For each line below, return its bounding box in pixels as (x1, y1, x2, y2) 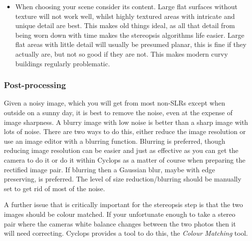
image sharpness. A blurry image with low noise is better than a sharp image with (4, 117, 248, 127)
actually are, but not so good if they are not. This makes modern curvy (15, 48, 228, 59)
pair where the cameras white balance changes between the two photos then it (4, 218, 236, 228)
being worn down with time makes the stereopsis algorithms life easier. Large (15, 30, 244, 40)
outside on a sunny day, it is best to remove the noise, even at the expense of (4, 107, 233, 117)
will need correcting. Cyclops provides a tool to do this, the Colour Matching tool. (4, 228, 248, 238)
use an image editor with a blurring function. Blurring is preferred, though (4, 136, 225, 146)
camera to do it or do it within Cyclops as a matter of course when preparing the (4, 154, 246, 165)
